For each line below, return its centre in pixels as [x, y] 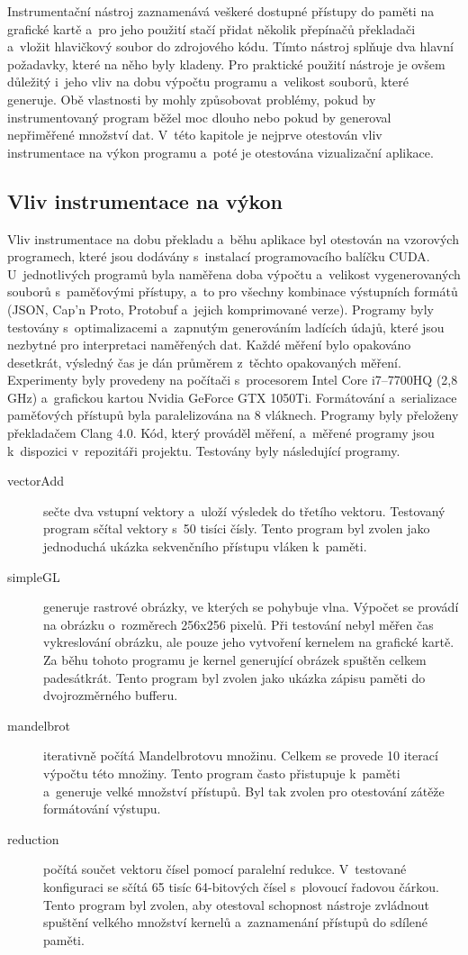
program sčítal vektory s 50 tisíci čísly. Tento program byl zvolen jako [237, 528]
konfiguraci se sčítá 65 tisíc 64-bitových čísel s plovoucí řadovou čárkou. [241, 886]
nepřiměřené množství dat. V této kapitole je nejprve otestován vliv [195, 135]
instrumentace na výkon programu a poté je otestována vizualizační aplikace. [220, 152]
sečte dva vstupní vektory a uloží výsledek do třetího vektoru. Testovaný [244, 510]
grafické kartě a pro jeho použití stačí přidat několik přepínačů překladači [211, 28]
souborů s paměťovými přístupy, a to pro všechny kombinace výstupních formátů [233, 291]
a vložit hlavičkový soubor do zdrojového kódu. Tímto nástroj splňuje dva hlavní [230, 46]
